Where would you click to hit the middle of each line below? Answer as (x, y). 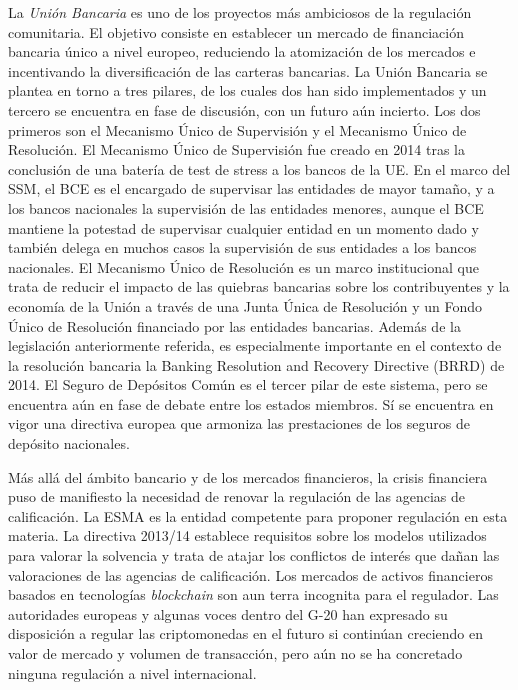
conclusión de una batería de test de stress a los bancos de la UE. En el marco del (259, 168)
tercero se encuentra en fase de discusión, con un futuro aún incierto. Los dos (244, 109)
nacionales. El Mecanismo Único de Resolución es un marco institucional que (243, 266)
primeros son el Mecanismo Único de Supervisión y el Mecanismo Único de (237, 129)
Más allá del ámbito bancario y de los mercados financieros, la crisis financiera (248, 476)
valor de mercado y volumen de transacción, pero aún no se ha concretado (235, 653)
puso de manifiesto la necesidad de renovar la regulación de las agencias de (237, 496)
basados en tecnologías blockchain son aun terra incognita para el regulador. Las (253, 594)
